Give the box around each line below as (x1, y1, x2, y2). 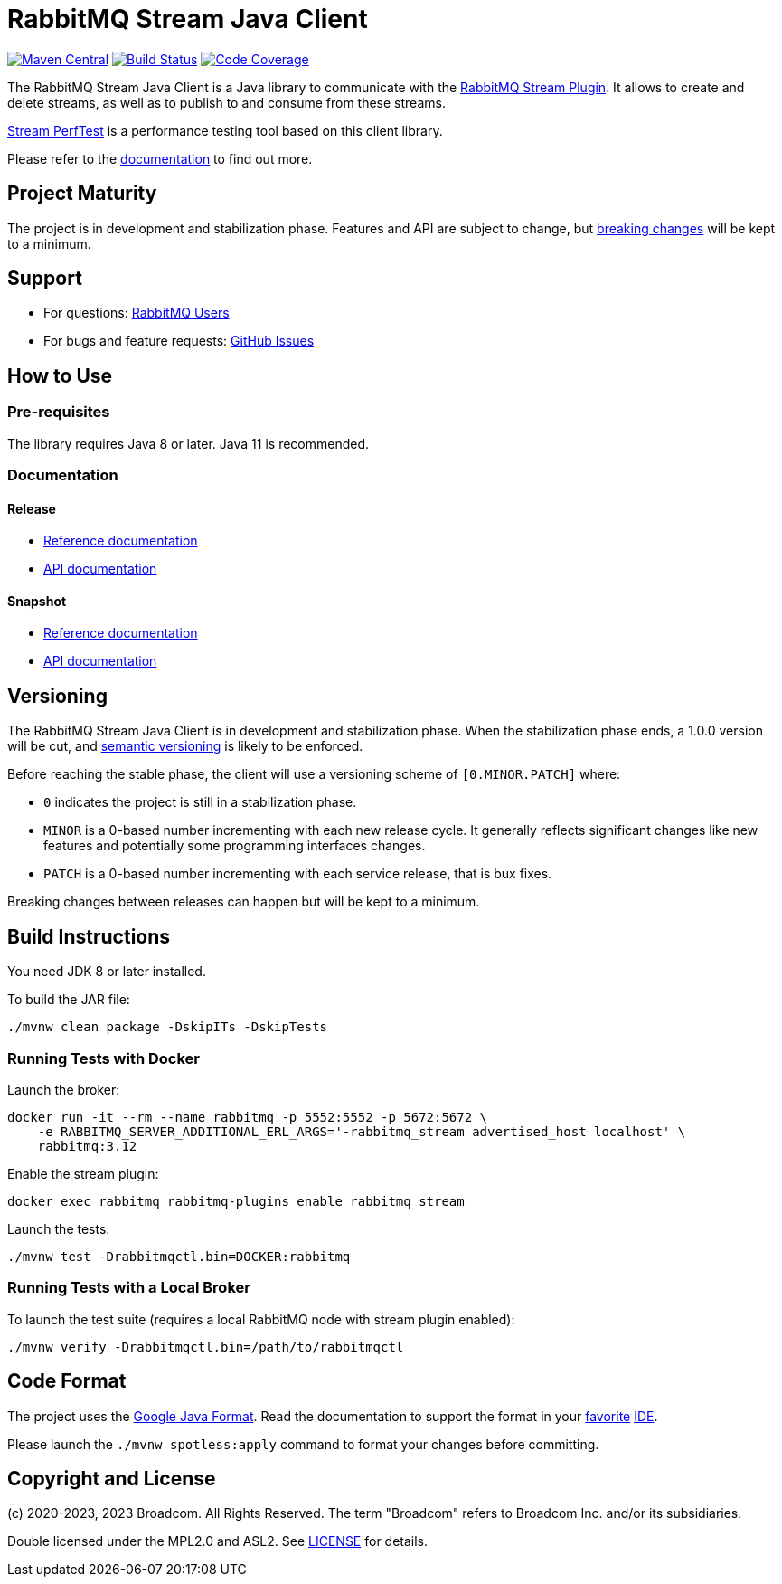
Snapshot (7, 593, 67, 609)
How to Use (7, 364, 113, 387)
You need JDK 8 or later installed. (7, 963, 206, 980)
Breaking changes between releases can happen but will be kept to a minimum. (7, 894, 480, 910)
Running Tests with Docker (7, 1048, 201, 1067)
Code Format (7, 1370, 127, 1393)
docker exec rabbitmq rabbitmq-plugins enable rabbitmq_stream (7, 1193, 465, 1209)
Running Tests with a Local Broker (7, 1278, 250, 1297)
